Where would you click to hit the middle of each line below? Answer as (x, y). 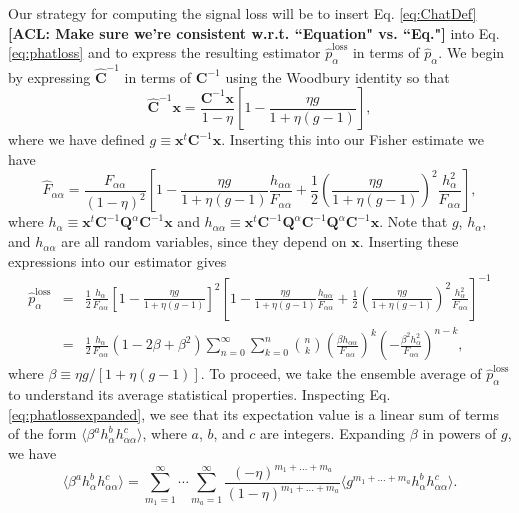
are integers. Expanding (333, 433)
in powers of (459, 433)
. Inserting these (409, 241)
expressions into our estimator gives (117, 260)
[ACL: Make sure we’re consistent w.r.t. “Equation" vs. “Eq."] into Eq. (254, 32)
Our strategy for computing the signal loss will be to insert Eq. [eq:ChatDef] (242, 13)
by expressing (49, 76)
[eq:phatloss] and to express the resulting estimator (164, 52)
